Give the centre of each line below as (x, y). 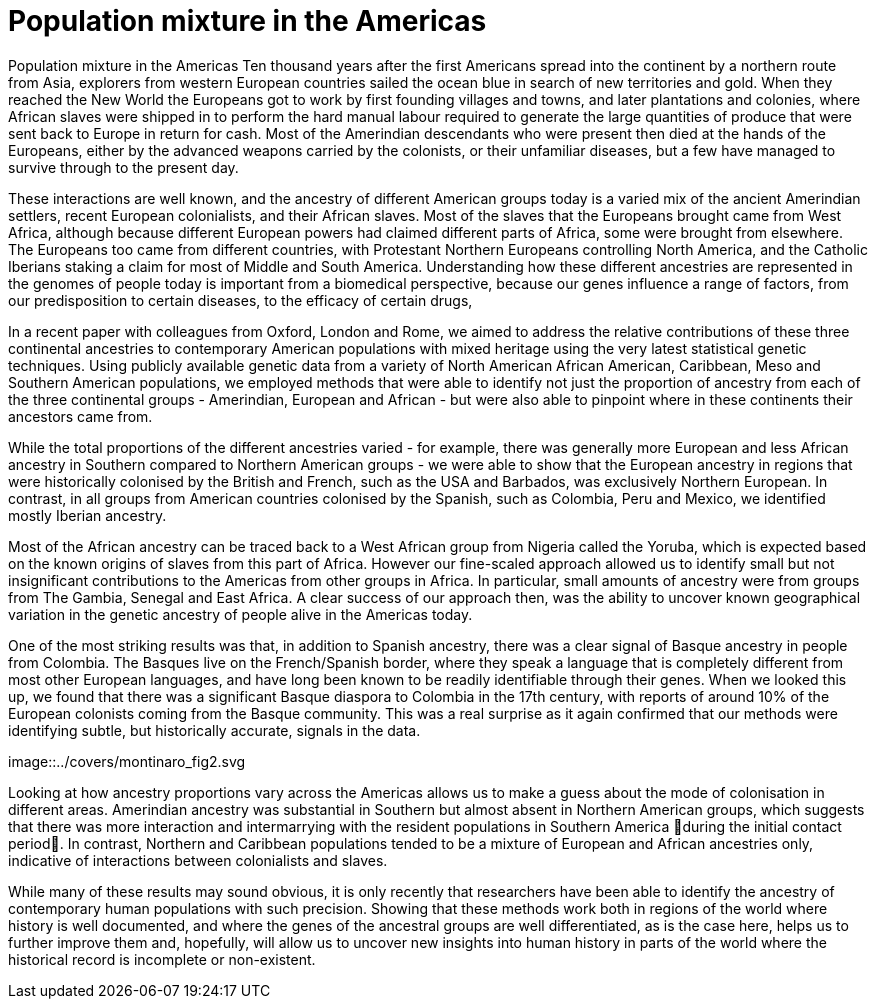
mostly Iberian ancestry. (87, 515)
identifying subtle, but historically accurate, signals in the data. (214, 730)
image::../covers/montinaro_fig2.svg (127, 761)
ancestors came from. (80, 416)
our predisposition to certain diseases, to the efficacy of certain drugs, (240, 300)
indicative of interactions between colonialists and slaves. (198, 860)
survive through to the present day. (123, 167)
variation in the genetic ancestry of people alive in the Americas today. (240, 614)
